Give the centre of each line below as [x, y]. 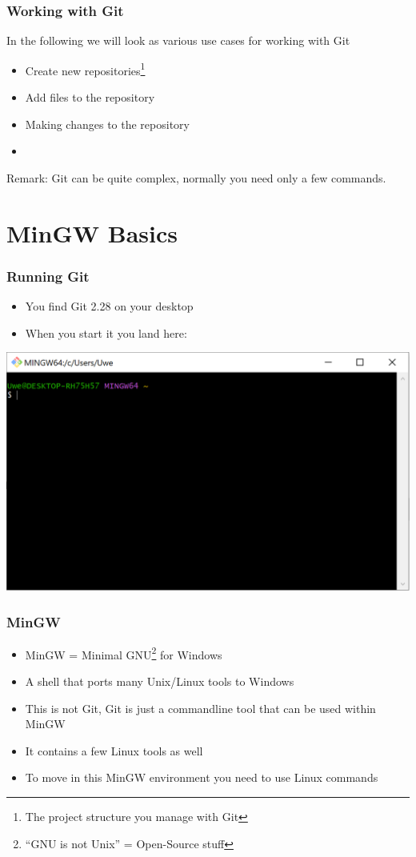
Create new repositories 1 [85, 69]
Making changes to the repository [107, 124]
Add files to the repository [90, 97]
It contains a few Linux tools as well [114, 750]
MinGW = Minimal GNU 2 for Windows [124, 653]
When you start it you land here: [106, 332]
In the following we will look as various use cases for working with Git [178, 40]
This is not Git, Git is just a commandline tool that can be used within [200, 708]
